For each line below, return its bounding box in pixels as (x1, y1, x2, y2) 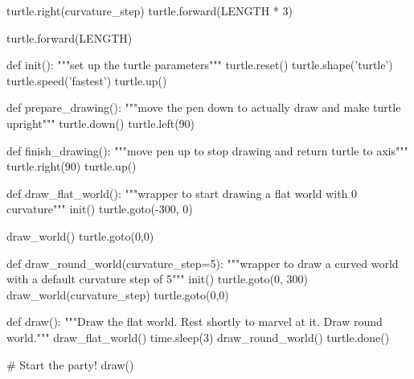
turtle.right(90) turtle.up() (6, 158, 137, 175)
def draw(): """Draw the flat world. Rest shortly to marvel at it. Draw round (6, 313, 383, 330)
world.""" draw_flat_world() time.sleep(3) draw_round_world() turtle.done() (6, 328, 390, 345)
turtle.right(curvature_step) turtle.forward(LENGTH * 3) (6, 2, 293, 19)
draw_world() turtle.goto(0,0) (6, 227, 154, 244)
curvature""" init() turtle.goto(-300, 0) (6, 200, 193, 217)
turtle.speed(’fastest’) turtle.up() (6, 72, 167, 89)
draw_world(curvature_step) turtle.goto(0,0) (6, 286, 229, 303)
